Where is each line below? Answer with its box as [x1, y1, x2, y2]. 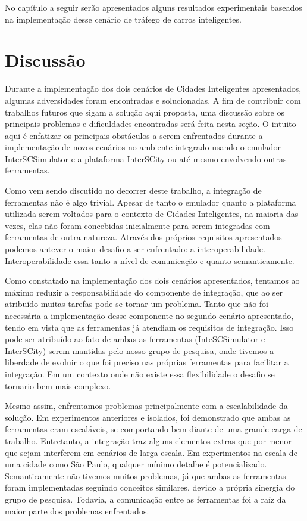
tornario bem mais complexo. [5, 379, 111, 392]
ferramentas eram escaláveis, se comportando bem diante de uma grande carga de [5, 423, 302, 435]
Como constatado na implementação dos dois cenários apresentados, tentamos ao [5, 274, 300, 287]
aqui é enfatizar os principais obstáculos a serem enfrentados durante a [5, 129, 263, 141]
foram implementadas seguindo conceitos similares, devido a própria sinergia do [5, 481, 295, 494]
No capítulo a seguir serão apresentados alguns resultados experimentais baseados [5, 1, 302, 13]
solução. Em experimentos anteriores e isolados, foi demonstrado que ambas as [5, 411, 291, 423]
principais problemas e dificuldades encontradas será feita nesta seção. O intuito [5, 117, 296, 130]
